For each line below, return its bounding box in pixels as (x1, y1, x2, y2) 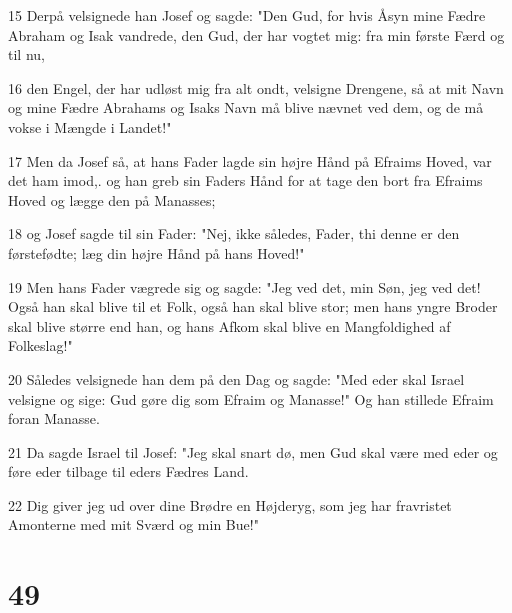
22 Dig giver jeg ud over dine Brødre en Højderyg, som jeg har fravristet (8, 494, 452, 515)
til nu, (8, 44, 45, 65)
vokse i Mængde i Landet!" (8, 116, 172, 137)
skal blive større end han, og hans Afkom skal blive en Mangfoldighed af (8, 315, 451, 336)
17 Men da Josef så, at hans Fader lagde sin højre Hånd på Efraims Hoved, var (8, 150, 492, 171)
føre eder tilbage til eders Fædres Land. (8, 461, 249, 482)
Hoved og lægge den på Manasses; (8, 189, 216, 210)
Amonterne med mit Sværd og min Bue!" (8, 514, 259, 535)
